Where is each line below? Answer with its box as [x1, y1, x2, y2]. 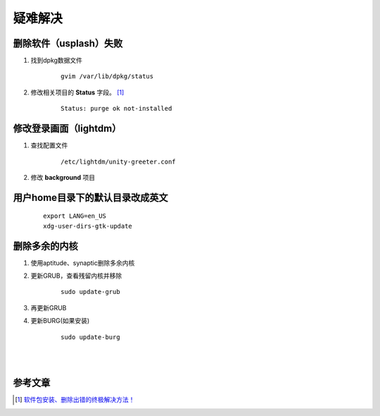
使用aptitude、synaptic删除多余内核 [30, 258, 135, 267]
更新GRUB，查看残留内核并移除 [30, 271, 122, 280]
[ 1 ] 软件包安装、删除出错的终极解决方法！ [15, 396, 135, 404]
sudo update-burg [61, 333, 120, 341]
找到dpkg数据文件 [30, 56, 83, 65]
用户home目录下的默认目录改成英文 [13, 191, 168, 204]
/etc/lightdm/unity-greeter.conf [61, 157, 176, 166]
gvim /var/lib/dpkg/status [61, 73, 154, 80]
